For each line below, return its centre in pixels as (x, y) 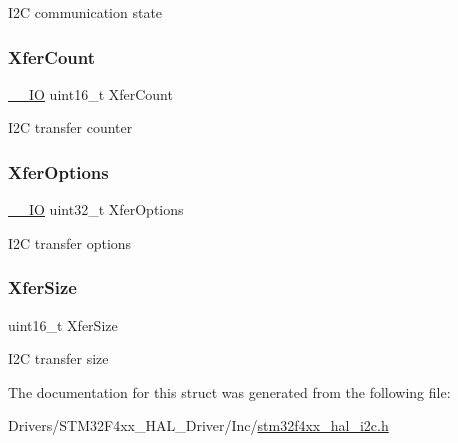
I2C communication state (85, 12)
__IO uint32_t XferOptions (96, 209)
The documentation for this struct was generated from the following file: (229, 391)
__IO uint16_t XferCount (90, 93)
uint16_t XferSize (63, 324)
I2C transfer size (58, 358)
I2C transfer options (70, 242)
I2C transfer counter (70, 127)
